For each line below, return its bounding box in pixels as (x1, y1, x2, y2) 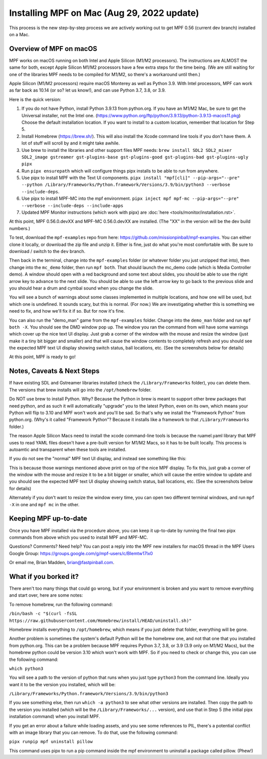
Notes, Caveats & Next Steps (9, 367, 100, 376)
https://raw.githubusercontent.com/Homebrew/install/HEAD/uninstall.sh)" (9, 617, 192, 623)
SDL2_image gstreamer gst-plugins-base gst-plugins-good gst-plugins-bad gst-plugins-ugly (21, 154, 249, 160)
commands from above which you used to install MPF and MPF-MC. (9, 534, 148, 540)
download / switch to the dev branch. (9, 248, 86, 254)
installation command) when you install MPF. (9, 713, 100, 719)
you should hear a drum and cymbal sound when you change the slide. (9, 285, 154, 291)
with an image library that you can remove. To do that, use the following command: (9, 730, 178, 736)
